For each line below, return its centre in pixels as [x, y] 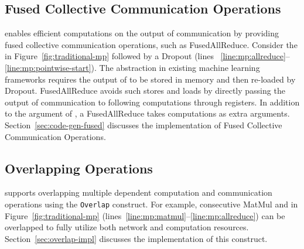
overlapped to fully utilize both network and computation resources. [127, 227]
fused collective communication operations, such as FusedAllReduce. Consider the [151, 44]
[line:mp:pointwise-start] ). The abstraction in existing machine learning [132, 67]
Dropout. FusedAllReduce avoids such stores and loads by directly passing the [145, 91]
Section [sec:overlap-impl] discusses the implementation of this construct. [136, 238]
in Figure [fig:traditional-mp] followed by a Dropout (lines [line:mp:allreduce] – [147, 56]
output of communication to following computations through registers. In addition [152, 102]
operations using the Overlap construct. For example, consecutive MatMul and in [151, 204]
